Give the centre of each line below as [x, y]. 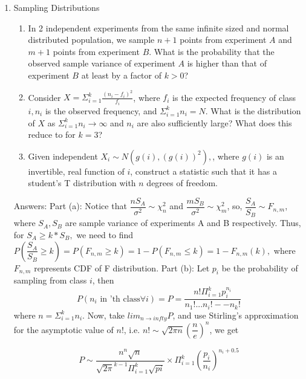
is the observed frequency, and [101, 110]
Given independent [63, 156]
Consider [44, 97]
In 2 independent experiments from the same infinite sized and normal [158, 28]
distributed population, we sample [91, 40]
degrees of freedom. [182, 183]
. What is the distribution [253, 110]
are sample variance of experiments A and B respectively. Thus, [183, 223]
